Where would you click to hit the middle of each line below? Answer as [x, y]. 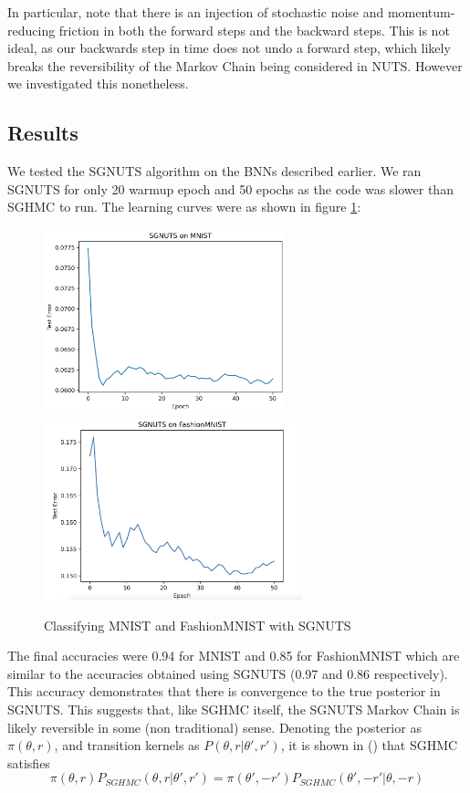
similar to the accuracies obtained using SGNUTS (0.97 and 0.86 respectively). [228, 673]
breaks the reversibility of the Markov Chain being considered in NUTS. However [235, 65]
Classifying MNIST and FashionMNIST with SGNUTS [198, 625]
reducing [31, 30]
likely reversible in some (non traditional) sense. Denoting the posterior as [214, 727]
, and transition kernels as [127, 745]
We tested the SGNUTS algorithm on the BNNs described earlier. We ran [214, 171]
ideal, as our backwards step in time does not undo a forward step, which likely [229, 48]
